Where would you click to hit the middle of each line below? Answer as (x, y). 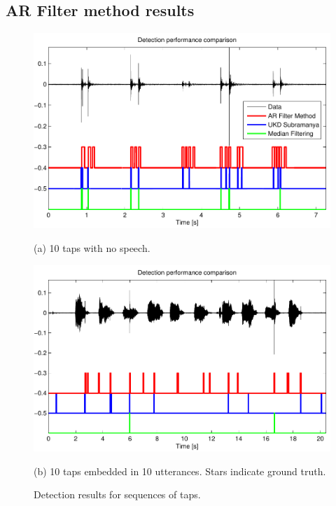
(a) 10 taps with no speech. (92, 247)
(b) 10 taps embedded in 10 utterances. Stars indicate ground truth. (180, 471)
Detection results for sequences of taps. (117, 494)
